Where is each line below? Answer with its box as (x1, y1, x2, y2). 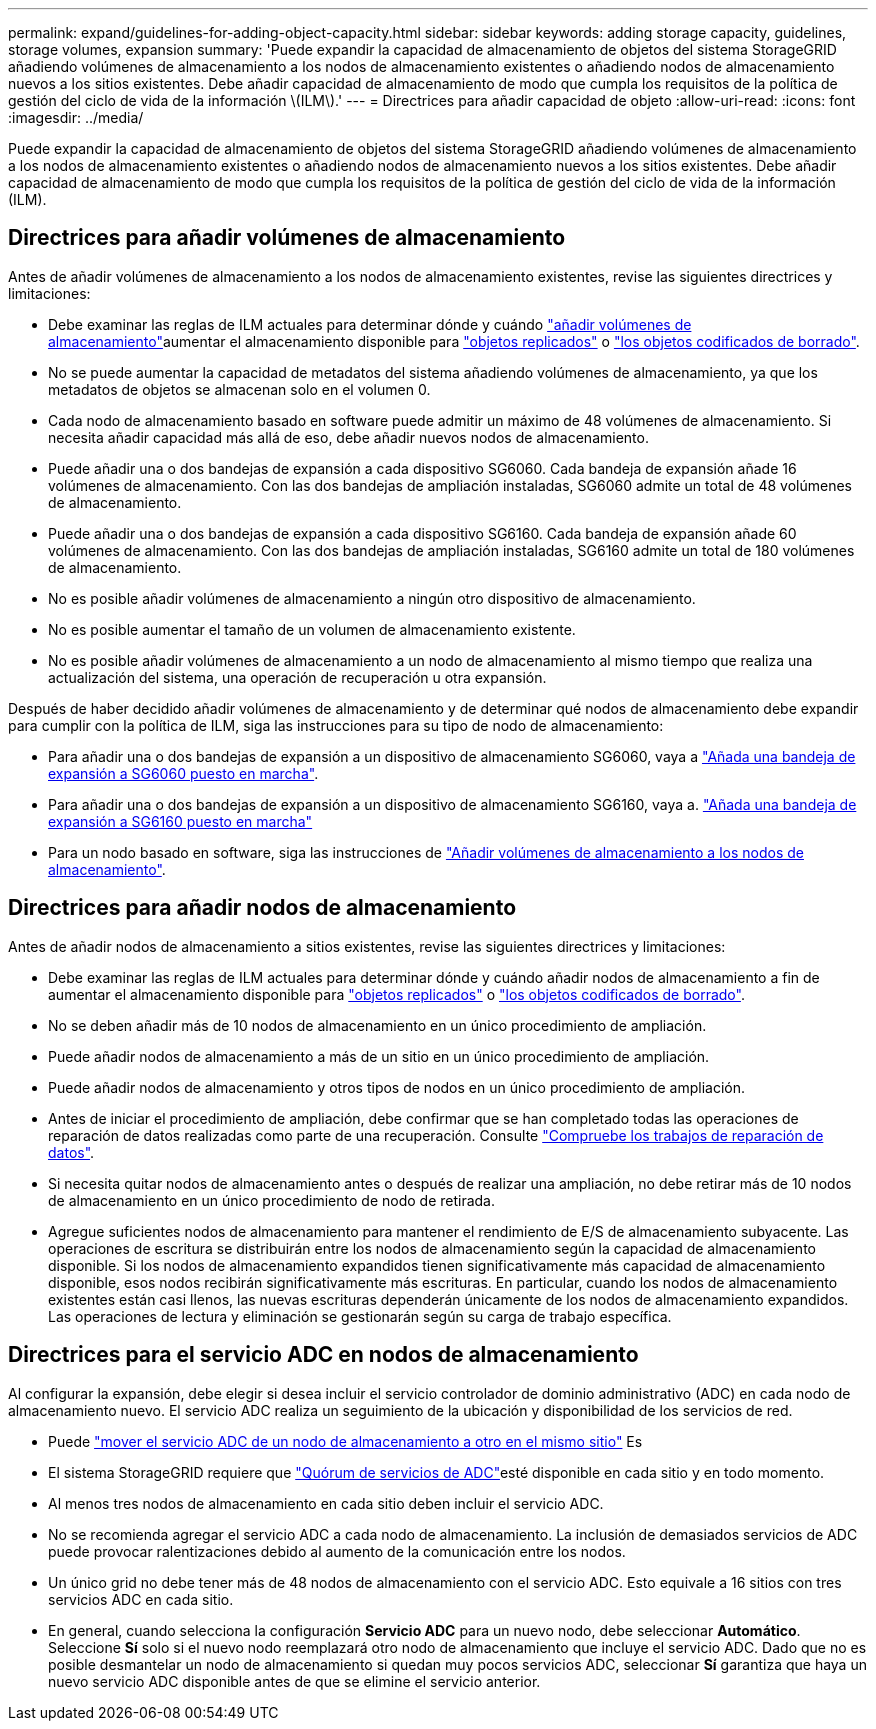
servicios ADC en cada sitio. (48, 1590, 234, 1608)
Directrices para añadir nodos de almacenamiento (8, 895, 517, 921)
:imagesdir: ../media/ (8, 109, 144, 126)
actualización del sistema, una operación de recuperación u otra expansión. (48, 668, 547, 686)
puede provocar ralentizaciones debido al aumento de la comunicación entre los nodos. (48, 1542, 626, 1560)
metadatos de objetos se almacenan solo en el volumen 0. (48, 380, 431, 398)
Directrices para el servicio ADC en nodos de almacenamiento (8, 1342, 639, 1368)
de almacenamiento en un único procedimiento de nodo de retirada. (48, 1191, 496, 1209)
